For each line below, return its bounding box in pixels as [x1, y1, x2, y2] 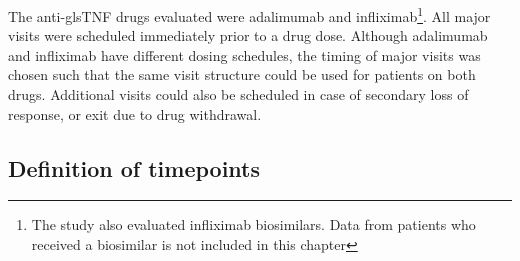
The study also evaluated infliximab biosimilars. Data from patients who [31, 214, 476, 235]
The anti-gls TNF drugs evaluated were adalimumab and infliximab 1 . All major [8, 3, 491, 26]
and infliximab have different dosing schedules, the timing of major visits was [8, 44, 481, 65]
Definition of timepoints [8, 152, 261, 183]
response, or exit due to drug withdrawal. [8, 103, 262, 124]
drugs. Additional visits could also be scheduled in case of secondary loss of [8, 84, 469, 105]
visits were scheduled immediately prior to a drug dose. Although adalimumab [8, 25, 488, 46]
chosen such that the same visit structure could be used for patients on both [8, 64, 476, 85]
